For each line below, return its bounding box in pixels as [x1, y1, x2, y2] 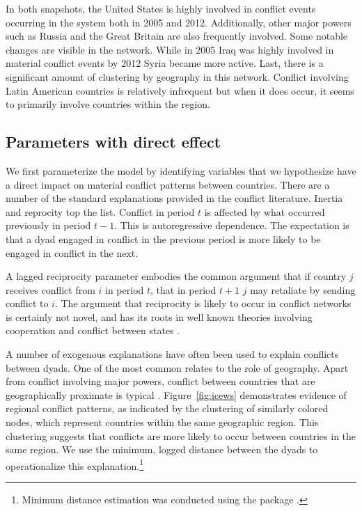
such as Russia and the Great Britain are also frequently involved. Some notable [6, 29, 348, 43]
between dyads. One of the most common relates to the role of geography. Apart [6, 360, 349, 375]
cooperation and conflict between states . [6, 323, 180, 338]
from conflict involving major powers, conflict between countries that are [6, 374, 315, 388]
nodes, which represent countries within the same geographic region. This [6, 415, 319, 430]
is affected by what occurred [204, 204, 325, 219]
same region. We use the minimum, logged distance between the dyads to [6, 442, 318, 457]
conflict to [6, 296, 49, 310]
